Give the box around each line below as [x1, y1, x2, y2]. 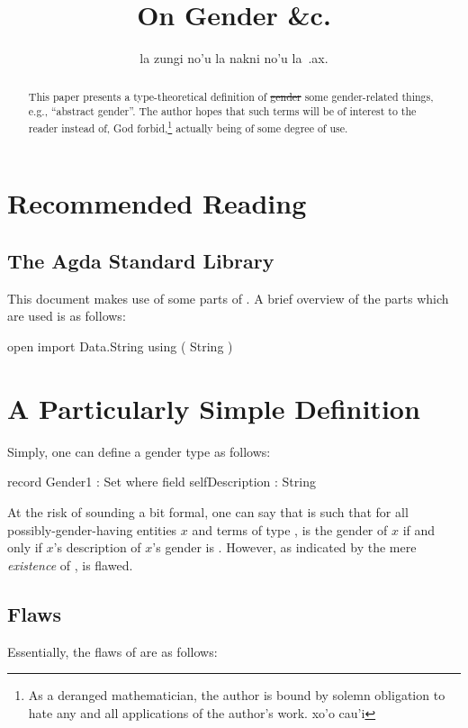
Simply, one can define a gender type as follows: [7, 441, 271, 460]
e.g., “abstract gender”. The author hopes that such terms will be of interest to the [28, 104, 417, 119]
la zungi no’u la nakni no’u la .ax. [139, 49, 328, 68]
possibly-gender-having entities [7, 520, 177, 539]
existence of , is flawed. [7, 555, 133, 574]
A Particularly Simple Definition [7, 389, 420, 426]
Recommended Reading [7, 185, 307, 222]
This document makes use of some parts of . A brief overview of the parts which [7, 288, 449, 307]
